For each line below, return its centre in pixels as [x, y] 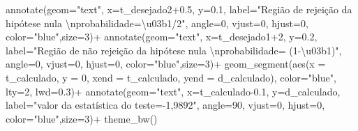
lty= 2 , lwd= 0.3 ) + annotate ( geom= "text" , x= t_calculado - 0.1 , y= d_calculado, [173, 91]
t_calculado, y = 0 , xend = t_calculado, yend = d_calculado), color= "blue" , [171, 77]
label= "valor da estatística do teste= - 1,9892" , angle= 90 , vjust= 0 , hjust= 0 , [165, 105]
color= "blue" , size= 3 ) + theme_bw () [82, 118]
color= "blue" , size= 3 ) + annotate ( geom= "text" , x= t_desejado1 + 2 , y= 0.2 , [162, 37]
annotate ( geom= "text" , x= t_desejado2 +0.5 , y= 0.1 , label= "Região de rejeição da [179, 9]
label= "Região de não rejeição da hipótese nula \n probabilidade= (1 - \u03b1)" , [174, 50]
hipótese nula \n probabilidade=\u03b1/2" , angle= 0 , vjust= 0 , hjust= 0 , [157, 23]
